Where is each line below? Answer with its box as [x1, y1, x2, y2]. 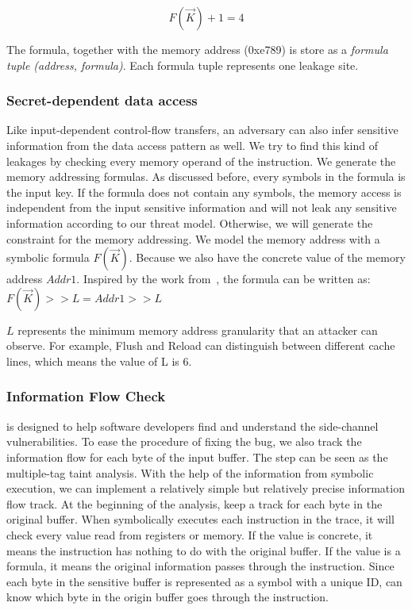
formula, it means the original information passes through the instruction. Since [6, 558, 395, 574]
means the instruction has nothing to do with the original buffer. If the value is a [6, 542, 401, 558]
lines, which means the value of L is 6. [6, 352, 192, 369]
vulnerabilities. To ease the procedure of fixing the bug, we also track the [6, 433, 362, 450]
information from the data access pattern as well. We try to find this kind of [6, 137, 378, 153]
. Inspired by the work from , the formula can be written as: [76, 270, 371, 287]
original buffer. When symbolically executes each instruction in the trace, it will [6, 511, 395, 528]
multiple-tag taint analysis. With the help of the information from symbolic [6, 464, 374, 481]
